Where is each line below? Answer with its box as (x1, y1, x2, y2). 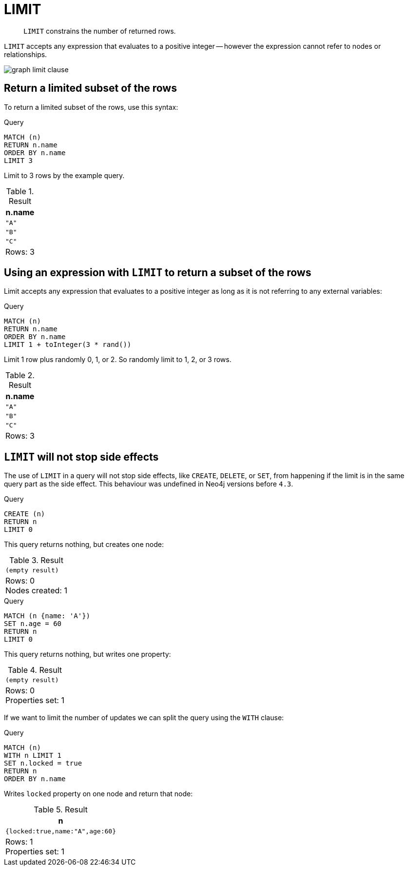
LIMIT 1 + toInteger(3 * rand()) (4, 341, 132, 349)
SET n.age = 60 (4, 620, 62, 628)
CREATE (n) (4, 510, 45, 518)
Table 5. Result (34, 805, 88, 815)
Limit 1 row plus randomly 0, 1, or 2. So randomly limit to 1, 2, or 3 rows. (4, 355, 232, 364)
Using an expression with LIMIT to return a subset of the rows (4, 266, 311, 279)
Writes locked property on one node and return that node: (4, 789, 193, 798)
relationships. (4, 50, 47, 59)
